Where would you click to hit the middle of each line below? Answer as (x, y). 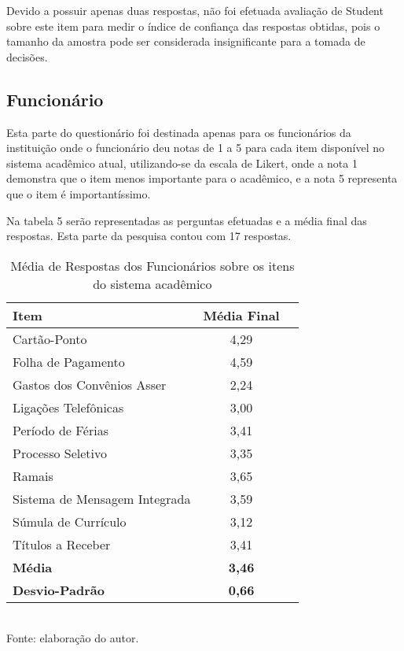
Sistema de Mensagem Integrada (102, 498)
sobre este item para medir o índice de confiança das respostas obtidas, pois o (193, 26)
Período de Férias (61, 430)
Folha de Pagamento (69, 361)
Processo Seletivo (60, 453)
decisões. (27, 56)
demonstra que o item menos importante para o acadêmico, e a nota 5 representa (202, 178)
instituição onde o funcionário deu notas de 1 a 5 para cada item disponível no (195, 148)
